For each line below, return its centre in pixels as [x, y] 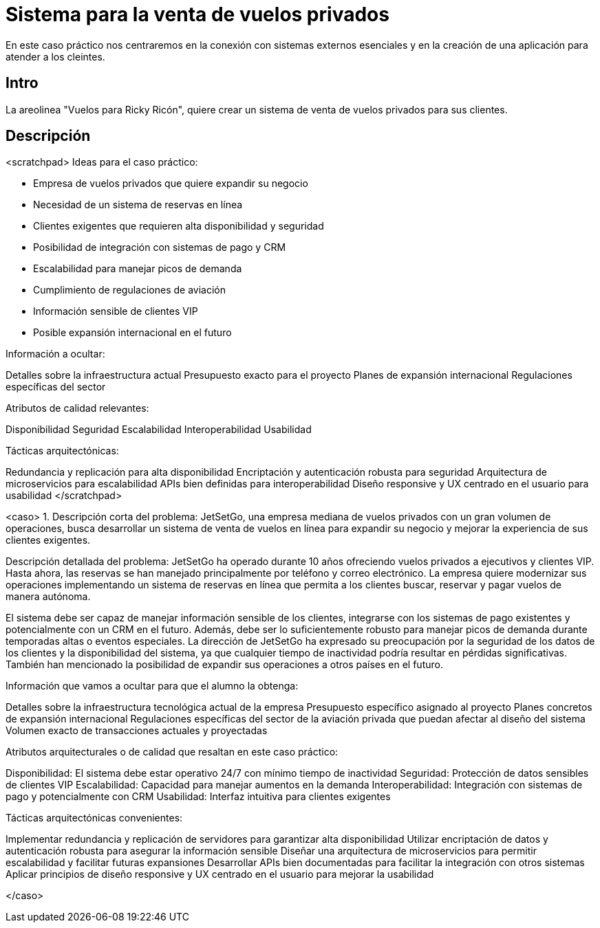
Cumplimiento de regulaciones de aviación [130, 290]
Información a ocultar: [55, 354]
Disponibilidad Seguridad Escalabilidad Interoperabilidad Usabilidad [159, 430]
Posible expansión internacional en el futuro [132, 333]
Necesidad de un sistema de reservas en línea [138, 205]
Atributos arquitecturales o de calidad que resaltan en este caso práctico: [172, 752]
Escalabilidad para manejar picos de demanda [138, 269]
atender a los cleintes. [55, 56]
